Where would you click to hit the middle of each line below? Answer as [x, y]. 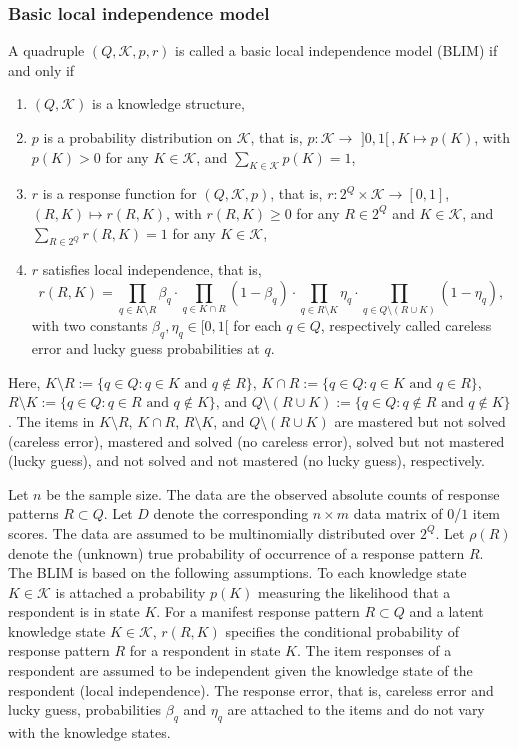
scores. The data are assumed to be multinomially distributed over [212, 532]
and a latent [446, 611]
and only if [41, 69]
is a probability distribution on [138, 137]
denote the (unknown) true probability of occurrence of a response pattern [236, 552]
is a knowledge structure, [168, 103]
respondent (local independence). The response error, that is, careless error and [251, 689]
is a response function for [119, 193]
